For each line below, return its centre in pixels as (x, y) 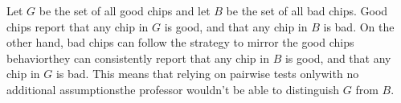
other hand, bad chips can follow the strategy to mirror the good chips (180, 42)
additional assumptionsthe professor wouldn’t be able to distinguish (173, 89)
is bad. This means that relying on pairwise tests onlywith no (207, 74)
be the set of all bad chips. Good (307, 10)
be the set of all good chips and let (125, 10)
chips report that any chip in (78, 26)
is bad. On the (359, 26)
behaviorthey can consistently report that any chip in (138, 58)
